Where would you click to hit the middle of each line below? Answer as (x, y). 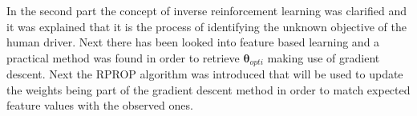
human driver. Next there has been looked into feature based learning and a (193, 42)
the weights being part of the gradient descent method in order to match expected (208, 89)
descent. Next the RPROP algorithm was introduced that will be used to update (205, 74)
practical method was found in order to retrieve (123, 57)
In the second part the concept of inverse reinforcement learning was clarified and (206, 10)
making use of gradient (324, 57)
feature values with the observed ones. (100, 105)
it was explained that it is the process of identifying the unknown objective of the (206, 26)
